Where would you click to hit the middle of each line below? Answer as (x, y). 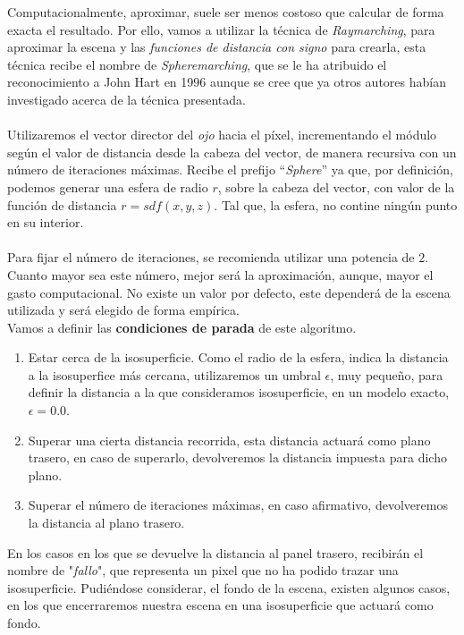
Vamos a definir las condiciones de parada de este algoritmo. (182, 327)
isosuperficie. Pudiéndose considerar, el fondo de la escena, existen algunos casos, (229, 587)
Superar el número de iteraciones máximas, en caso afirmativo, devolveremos (238, 505)
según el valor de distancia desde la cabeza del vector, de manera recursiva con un (232, 152)
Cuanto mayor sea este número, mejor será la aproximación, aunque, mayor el (220, 274)
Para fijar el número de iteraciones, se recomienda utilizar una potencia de (211, 257)
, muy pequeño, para (387, 374)
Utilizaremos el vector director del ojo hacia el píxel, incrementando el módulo (222, 135)
